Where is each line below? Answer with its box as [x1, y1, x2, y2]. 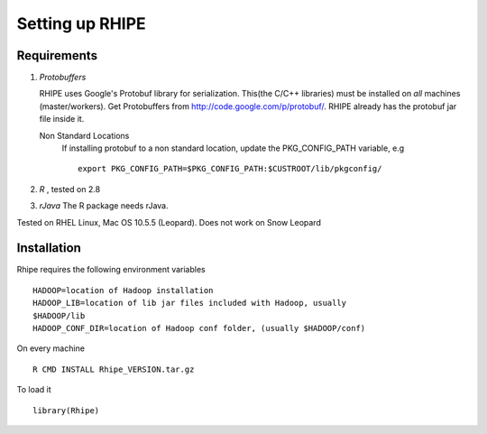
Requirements [16, 48, 98, 63]
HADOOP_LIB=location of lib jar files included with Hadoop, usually [32, 298, 347, 309]
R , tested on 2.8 [39, 183, 101, 194]
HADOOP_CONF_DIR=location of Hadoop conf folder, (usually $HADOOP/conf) [32, 323, 366, 334]
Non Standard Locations [39, 130, 130, 141]
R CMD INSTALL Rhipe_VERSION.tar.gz [32, 364, 195, 374]
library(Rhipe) [32, 405, 100, 415]
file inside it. [39, 114, 85, 125]
